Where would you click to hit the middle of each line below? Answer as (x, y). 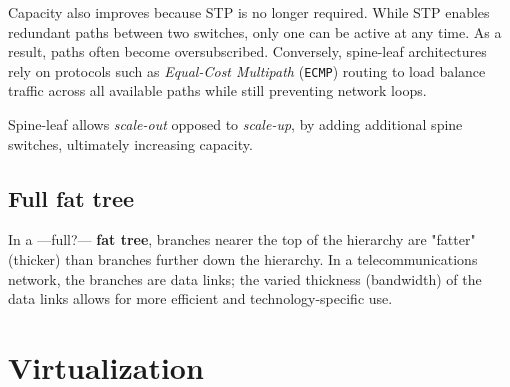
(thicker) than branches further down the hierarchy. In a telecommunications (243, 259)
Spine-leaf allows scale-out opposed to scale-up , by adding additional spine (235, 124)
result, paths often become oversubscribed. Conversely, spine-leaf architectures (247, 51)
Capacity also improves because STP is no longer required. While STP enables (249, 12)
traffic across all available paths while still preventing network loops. (217, 90)
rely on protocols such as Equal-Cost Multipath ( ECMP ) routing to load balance (247, 70)
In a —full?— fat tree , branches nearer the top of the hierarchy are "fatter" (242, 239)
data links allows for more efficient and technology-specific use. (200, 298)
